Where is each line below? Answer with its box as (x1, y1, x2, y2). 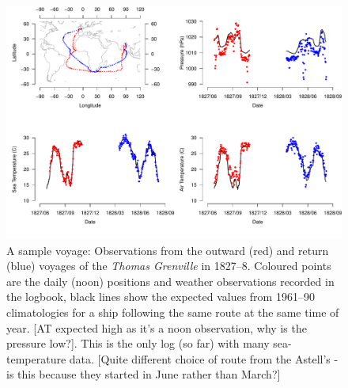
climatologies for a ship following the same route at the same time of (6, 303, 339, 320)
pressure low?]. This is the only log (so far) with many (6, 335, 270, 352)
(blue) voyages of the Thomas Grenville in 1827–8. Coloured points (6, 257, 331, 274)
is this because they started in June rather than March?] (6, 366, 281, 382)
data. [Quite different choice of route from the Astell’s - (69, 350, 339, 367)
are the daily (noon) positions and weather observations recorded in (6, 272, 335, 289)
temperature (6, 350, 66, 367)
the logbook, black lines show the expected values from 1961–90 (6, 288, 315, 305)
